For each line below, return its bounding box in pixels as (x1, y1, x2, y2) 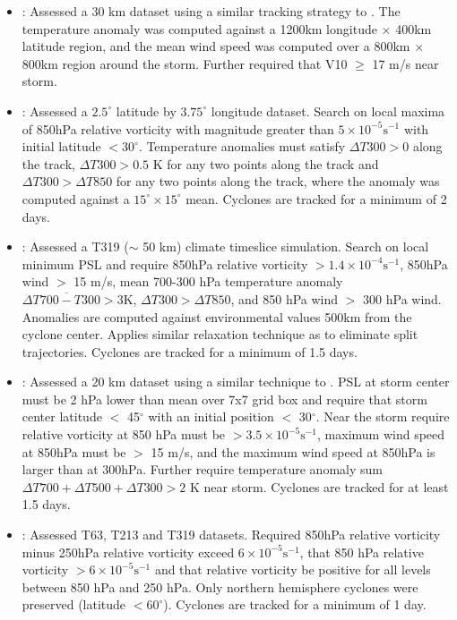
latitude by (116, 101, 177, 120)
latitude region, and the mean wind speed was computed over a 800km (22, 37, 410, 55)
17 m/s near (372, 54, 439, 72)
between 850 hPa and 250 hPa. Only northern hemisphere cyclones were (22, 577, 418, 596)
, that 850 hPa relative (299, 542, 424, 561)
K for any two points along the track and (152, 154, 379, 173)
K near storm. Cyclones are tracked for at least (189, 477, 449, 496)
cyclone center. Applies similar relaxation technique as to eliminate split (22, 325, 418, 344)
